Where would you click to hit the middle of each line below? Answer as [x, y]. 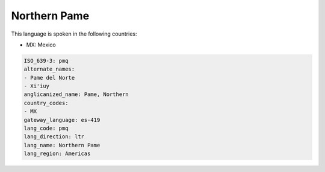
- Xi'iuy [37, 86]
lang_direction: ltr [54, 137]
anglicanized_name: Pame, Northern [76, 94]
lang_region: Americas [57, 154]
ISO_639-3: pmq [46, 61]
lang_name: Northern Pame [62, 145]
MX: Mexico [41, 45]
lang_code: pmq [46, 129]
